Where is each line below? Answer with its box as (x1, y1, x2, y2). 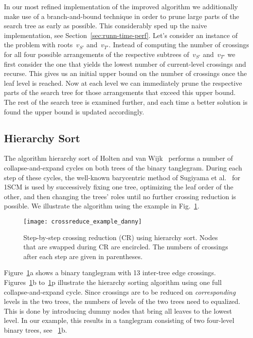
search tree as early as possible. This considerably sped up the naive (4, 20, 207, 31)
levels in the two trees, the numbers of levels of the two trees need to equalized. (4, 296, 240, 306)
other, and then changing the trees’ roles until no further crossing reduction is (4, 191, 236, 201)
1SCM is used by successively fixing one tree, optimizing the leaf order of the (4, 182, 234, 192)
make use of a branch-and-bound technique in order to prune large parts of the (4, 11, 239, 21)
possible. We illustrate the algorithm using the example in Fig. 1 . (4, 201, 199, 211)
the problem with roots (4, 39, 73, 50)
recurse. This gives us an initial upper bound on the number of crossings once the (4, 68, 247, 78)
